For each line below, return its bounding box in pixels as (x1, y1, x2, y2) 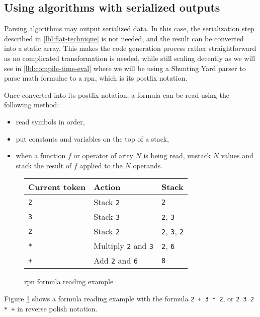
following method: (4, 99, 59, 110)
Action (94, 181, 121, 193)
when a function (16, 150, 66, 161)
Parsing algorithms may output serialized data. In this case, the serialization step (4, 23, 254, 34)
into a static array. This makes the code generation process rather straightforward (4, 43, 256, 53)
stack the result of (16, 160, 72, 170)
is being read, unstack (143, 150, 211, 161)
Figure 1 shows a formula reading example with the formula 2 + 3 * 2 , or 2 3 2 (4, 293, 254, 303)
